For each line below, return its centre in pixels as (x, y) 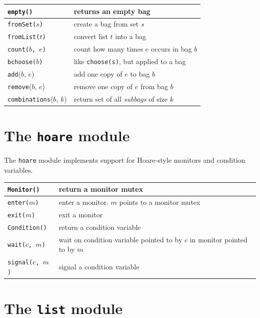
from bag (154, 86)
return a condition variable (100, 227)
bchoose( (22, 62)
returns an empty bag (112, 11)
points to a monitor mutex (160, 202)
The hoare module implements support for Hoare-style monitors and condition (125, 160)
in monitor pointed (218, 239)
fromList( (24, 37)
